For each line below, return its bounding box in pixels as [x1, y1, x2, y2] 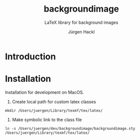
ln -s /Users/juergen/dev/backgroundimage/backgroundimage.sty [5, 126, 136, 131]
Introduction [5, 51, 56, 62]
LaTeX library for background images [44, 19, 119, 25]
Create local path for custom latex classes [12, 99, 96, 105]
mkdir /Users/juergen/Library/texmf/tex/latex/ [5, 108, 103, 113]
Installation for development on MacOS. [5, 89, 84, 95]
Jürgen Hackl [68, 29, 95, 35]
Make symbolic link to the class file [12, 117, 82, 122]
